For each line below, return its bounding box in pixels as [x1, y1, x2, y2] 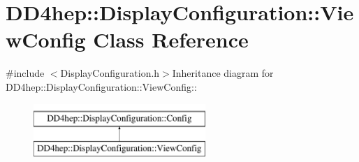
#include [6, 66, 45, 80]
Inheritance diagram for [172, 66, 274, 80]
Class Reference [93, 25, 249, 54]
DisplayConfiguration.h [60, 66, 160, 80]
